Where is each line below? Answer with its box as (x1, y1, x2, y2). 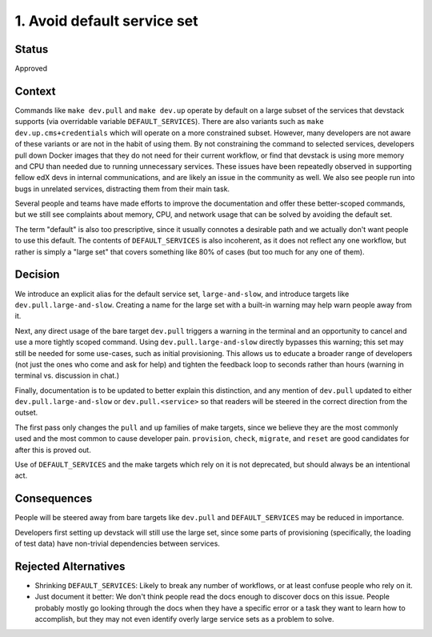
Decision (14, 268, 60, 282)
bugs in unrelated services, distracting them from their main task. (14, 184, 230, 194)
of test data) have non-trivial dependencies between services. (14, 539, 220, 548)
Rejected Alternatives (14, 559, 126, 573)
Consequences (14, 492, 93, 506)
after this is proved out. (14, 445, 91, 455)
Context (14, 84, 56, 98)
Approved (14, 64, 48, 74)
